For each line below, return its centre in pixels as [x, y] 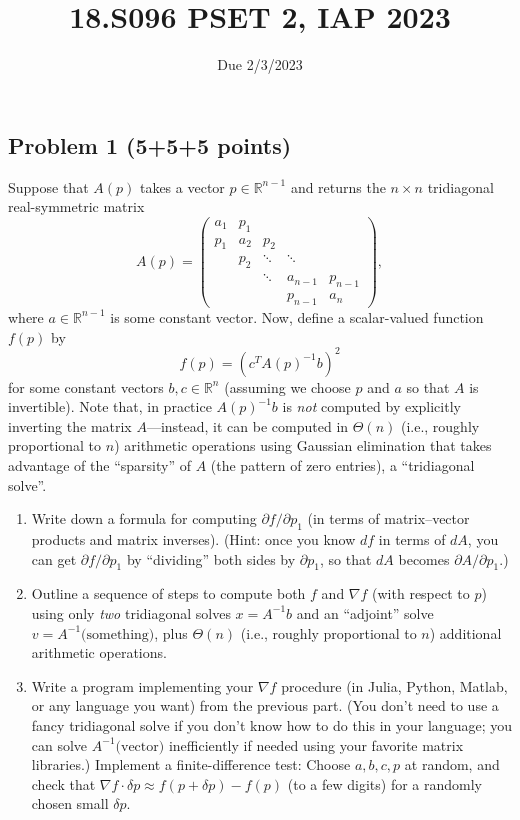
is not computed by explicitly [371, 406]
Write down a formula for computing [144, 518]
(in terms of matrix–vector [388, 518]
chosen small [70, 803]
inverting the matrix [70, 425]
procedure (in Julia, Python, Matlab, [394, 685]
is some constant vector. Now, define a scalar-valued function [297, 316]
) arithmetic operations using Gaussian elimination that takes [303, 445]
